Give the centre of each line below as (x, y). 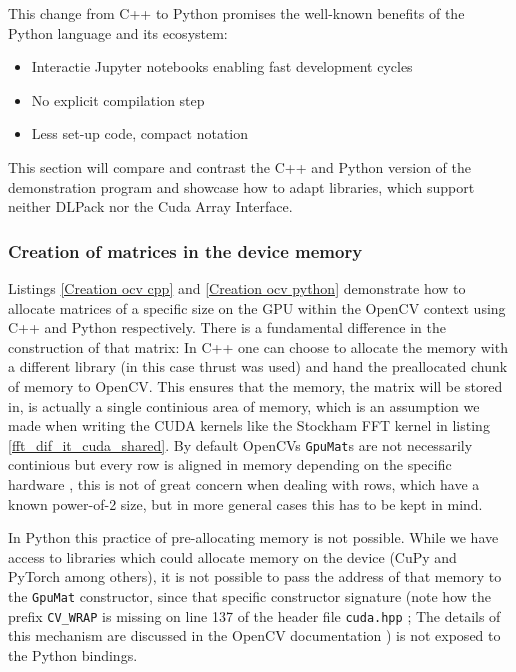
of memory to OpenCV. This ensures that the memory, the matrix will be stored (255, 385)
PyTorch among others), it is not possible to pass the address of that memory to (255, 576)
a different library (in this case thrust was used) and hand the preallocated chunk (258, 366)
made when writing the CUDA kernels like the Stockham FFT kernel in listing (249, 425)
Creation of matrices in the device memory (185, 250)
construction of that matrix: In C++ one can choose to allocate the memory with (258, 346)
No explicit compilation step (118, 99)
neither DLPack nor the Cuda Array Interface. (150, 206)
